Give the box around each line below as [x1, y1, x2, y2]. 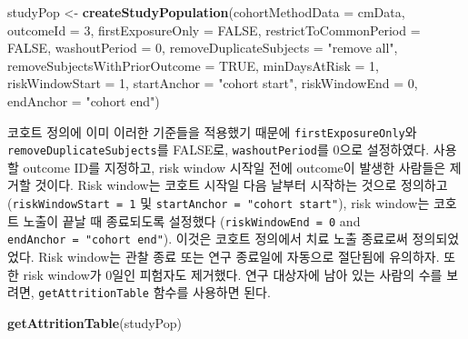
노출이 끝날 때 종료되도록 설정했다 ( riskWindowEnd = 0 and [23, 211, 361, 230]
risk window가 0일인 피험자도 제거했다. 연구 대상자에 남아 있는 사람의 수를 [23, 264, 443, 284]
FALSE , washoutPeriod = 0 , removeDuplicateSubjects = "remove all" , [7, 38, 398, 57]
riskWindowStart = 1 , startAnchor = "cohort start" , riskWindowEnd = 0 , [7, 74, 418, 93]
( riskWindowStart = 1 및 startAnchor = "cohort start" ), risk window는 [7, 194, 430, 213]
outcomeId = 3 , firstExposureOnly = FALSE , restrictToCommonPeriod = [7, 20, 421, 39]
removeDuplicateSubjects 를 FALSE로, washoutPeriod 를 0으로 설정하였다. [7, 140, 430, 159]
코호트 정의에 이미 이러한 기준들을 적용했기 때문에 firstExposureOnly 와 [7, 122, 417, 141]
